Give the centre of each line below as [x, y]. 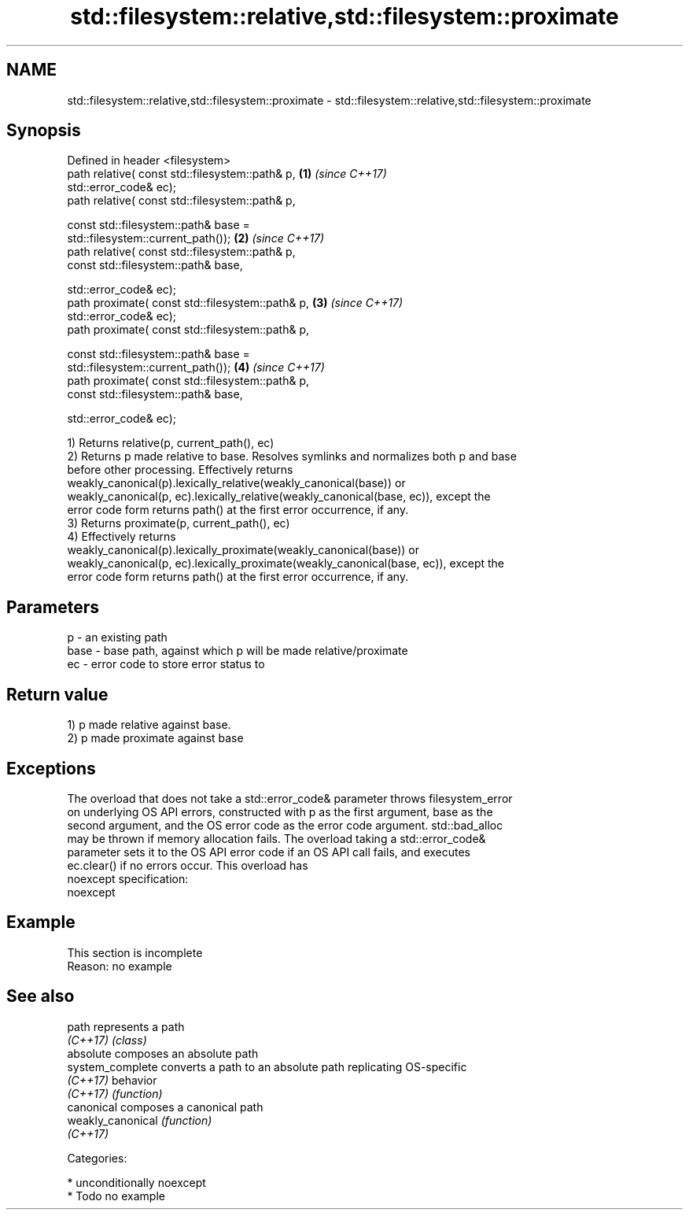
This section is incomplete [135, 952]
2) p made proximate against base [155, 738]
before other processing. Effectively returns [180, 470]
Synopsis [44, 131]
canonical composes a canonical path [165, 1107]
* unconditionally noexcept [136, 1182]
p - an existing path [117, 638]
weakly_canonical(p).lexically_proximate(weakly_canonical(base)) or [243, 550]
